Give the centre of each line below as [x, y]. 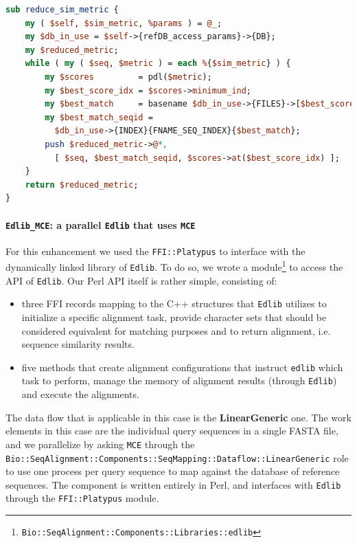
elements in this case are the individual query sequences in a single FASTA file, [172, 431]
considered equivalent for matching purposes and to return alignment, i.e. [176, 330]
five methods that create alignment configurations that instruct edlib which [182, 367]
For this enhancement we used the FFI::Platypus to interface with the [156, 251]
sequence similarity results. [78, 344]
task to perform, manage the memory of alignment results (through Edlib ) [179, 380]
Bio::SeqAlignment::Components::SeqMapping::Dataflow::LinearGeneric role [177, 457]
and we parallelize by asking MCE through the [100, 444]
